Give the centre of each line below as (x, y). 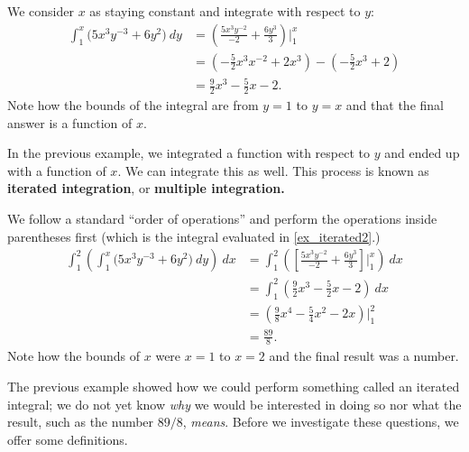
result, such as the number (81, 422)
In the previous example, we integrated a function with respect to (189, 153)
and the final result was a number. (364, 356)
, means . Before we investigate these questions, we (321, 422)
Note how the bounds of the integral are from (133, 105)
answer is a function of (70, 122)
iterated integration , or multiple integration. (146, 188)
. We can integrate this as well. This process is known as (273, 170)
